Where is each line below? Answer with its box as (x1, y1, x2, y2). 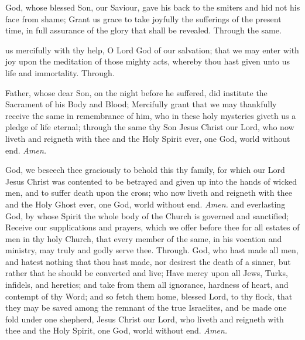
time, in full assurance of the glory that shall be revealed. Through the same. (5, 24, 282, 36)
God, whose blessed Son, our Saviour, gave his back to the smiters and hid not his (5, 1, 300, 13)
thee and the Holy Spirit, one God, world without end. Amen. (5, 324, 228, 336)
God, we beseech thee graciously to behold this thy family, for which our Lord (5, 164, 285, 176)
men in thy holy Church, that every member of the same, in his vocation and (5, 232, 282, 244)
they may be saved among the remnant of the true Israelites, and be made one (5, 301, 287, 314)
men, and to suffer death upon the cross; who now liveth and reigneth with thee (5, 186, 292, 199)
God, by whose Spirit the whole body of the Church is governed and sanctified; (5, 209, 289, 222)
